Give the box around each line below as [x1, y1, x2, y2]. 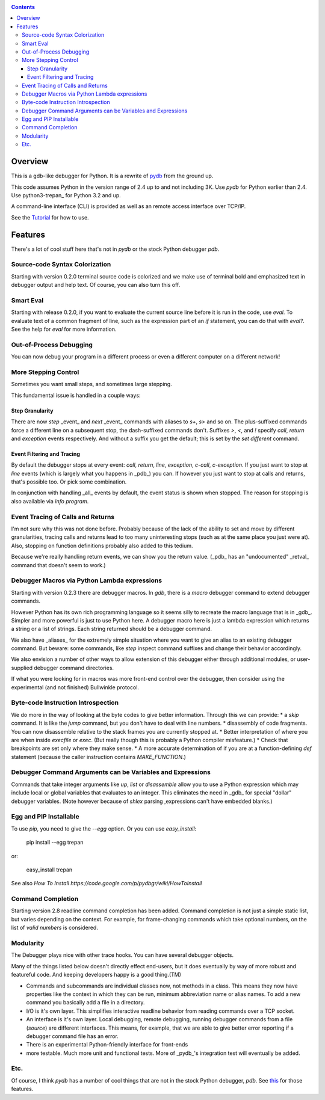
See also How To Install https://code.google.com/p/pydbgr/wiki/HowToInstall [11, 880, 202, 887]
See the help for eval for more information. [11, 325, 117, 333]
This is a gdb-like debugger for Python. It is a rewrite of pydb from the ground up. [11, 172, 214, 180]
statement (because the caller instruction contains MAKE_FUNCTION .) [11, 753, 186, 760]
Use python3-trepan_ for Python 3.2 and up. [11, 191, 122, 198]
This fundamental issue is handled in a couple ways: [11, 392, 141, 399]
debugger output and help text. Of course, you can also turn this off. [11, 281, 181, 289]
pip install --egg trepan [26, 839, 84, 846]
